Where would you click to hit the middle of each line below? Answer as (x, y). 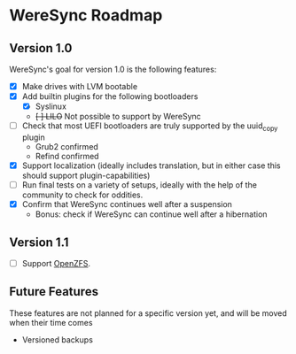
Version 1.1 (39, 242)
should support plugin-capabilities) (86, 176)
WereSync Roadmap (86, 15)
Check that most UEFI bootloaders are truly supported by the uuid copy (150, 127)
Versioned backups (57, 339)
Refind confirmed (67, 156)
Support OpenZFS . (56, 263)
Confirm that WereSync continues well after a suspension (127, 204)
